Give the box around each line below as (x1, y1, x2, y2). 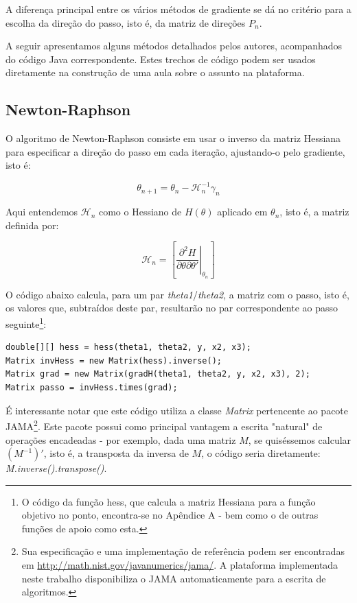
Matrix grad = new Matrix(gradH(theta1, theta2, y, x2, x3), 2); (5, 369, 310, 379)
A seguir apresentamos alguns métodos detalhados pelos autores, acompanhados (5, 38, 343, 53)
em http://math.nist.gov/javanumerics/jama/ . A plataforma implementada (21, 558, 338, 572)
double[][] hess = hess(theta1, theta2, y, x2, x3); (5, 342, 251, 353)
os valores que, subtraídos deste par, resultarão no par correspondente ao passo (5, 300, 338, 315)
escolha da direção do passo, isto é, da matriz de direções (5, 15, 246, 29)
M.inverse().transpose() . (5, 461, 107, 475)
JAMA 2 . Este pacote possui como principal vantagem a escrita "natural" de (5, 417, 323, 433)
